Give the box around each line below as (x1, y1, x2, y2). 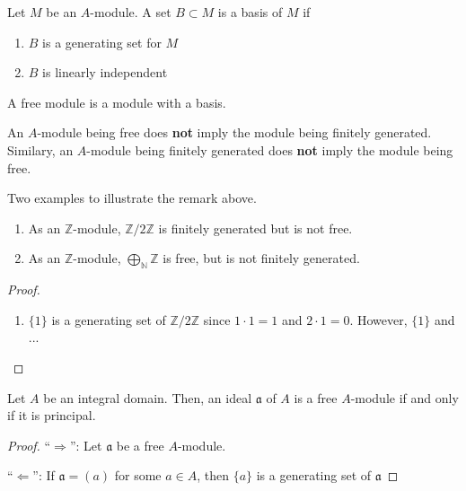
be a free (116, 435, 164, 454)
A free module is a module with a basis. (7, 92, 226, 111)
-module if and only (350, 388, 459, 407)
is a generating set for (42, 32, 162, 51)
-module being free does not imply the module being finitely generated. (37, 123, 432, 142)
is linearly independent (42, 63, 168, 82)
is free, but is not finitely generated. (163, 249, 360, 267)
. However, (349, 310, 408, 329)
